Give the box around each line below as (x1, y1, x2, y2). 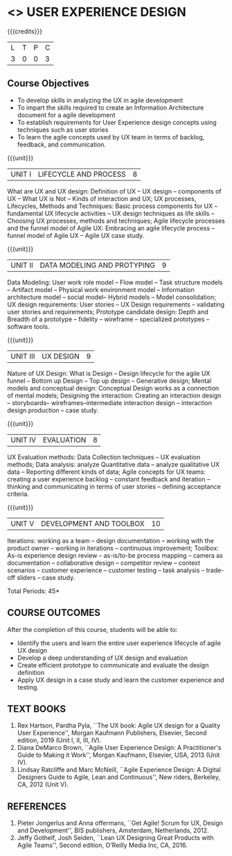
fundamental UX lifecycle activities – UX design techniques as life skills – (7, 209, 215, 217)
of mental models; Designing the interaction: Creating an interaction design (7, 391, 222, 400)
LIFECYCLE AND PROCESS (37, 169, 126, 179)
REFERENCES (7, 801, 67, 812)
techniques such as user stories (17, 126, 109, 134)
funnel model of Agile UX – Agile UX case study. (7, 231, 145, 239)
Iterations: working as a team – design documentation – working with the (7, 536, 215, 545)
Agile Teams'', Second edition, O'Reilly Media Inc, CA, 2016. (17, 841, 188, 850)
